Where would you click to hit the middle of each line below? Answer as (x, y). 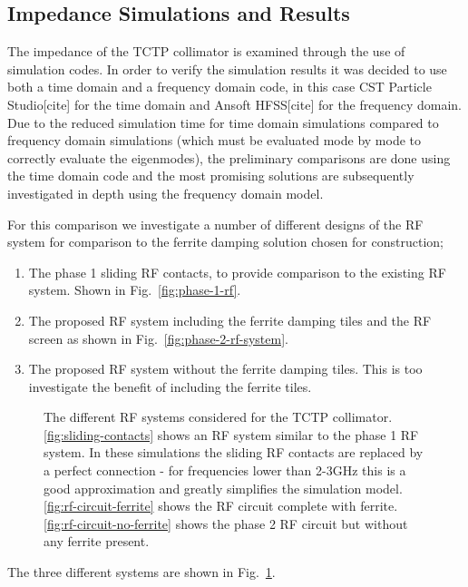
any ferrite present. (97, 541)
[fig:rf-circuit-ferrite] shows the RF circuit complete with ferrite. (221, 506)
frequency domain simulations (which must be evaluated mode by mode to (214, 140)
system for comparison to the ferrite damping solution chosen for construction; (225, 242)
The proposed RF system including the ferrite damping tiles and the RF (230, 320)
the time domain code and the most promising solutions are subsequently (211, 176)
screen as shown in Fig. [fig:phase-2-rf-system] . (158, 338)
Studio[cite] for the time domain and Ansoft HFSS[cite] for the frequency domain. (234, 104)
